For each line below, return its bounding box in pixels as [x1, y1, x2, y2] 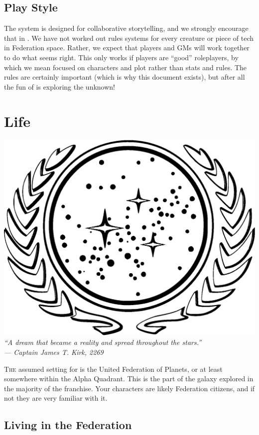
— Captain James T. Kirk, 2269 [4, 346, 104, 357]
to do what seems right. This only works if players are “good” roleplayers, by [4, 52, 239, 62]
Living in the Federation [4, 417, 132, 433]
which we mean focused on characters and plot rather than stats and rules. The [4, 62, 247, 72]
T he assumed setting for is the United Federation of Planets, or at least [4, 363, 223, 374]
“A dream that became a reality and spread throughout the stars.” [4, 337, 202, 347]
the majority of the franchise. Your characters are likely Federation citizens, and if [4, 383, 255, 393]
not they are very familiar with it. [4, 393, 108, 403]
